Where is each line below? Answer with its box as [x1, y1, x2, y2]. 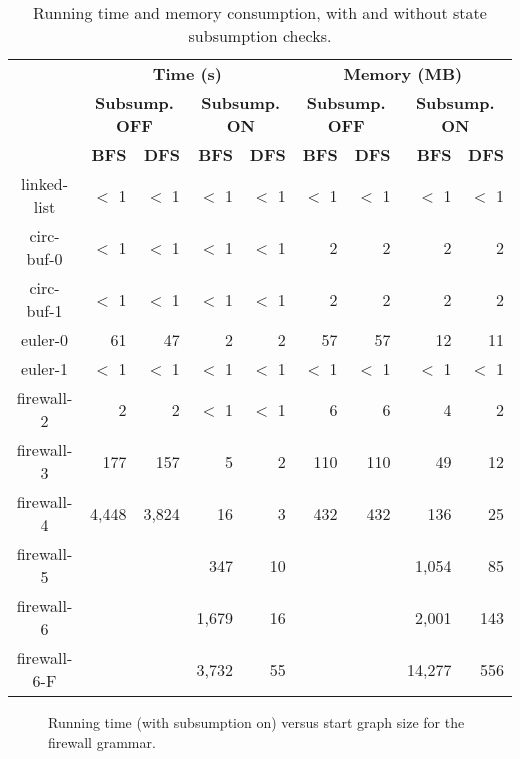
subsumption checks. [188, 24, 332, 47]
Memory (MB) [343, 62, 463, 85]
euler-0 [20, 328, 69, 351]
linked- [20, 172, 69, 195]
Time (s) [152, 62, 223, 85]
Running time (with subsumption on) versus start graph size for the [48, 712, 465, 732]
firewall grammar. [48, 731, 156, 752]
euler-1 [20, 357, 69, 380]
